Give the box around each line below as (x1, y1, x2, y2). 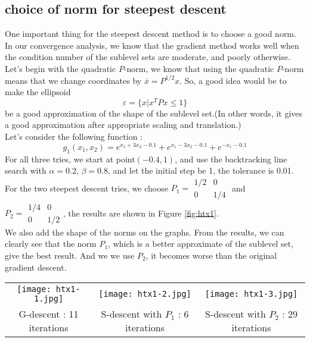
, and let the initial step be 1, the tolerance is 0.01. (107, 164, 294, 177)
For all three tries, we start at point (5, 152, 135, 165)
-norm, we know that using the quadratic (123, 62, 274, 74)
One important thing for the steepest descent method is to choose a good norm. (5, 27, 296, 40)
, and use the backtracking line (175, 152, 287, 165)
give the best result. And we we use (5, 249, 135, 261)
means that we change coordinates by (5, 74, 142, 86)
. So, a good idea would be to (179, 74, 287, 86)
